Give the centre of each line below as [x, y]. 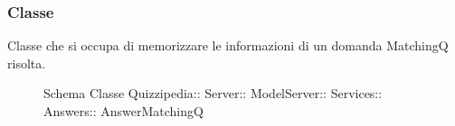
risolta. [27, 63]
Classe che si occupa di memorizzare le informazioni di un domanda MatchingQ [228, 45]
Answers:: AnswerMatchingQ [123, 111]
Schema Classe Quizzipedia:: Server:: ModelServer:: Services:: [213, 93]
